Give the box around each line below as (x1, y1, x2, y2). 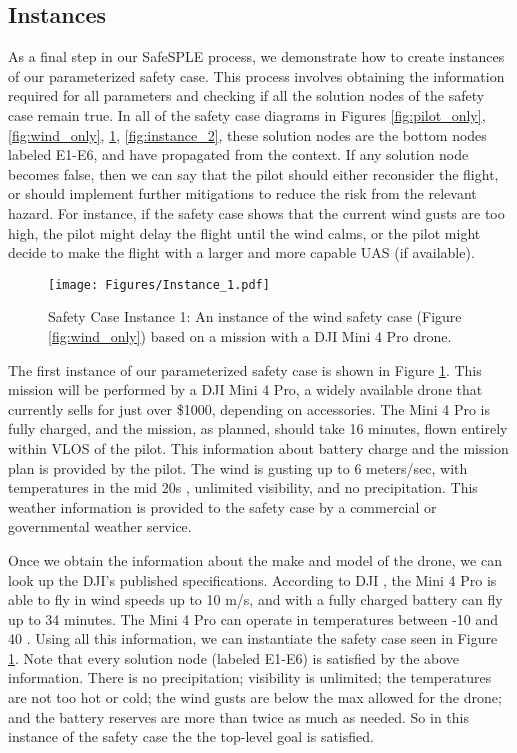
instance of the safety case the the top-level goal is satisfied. (8, 726, 374, 747)
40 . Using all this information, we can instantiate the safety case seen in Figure (8, 628, 498, 649)
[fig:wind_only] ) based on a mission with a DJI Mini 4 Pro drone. (48, 325, 452, 346)
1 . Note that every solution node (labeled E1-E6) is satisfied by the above (8, 647, 460, 668)
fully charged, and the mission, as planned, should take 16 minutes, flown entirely (8, 418, 508, 439)
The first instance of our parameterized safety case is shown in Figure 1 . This (8, 359, 482, 380)
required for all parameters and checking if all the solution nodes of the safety (8, 85, 485, 106)
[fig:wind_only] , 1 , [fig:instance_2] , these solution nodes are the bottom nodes (8, 124, 487, 145)
